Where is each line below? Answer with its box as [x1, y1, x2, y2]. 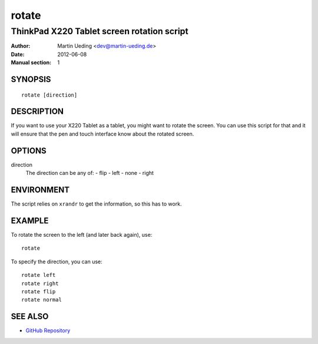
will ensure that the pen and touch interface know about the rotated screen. [11, 130, 194, 137]
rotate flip [21, 288, 56, 295]
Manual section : [11, 59, 52, 66]
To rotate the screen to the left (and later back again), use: [11, 231, 153, 238]
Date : [11, 51, 25, 58]
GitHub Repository [25, 327, 71, 334]
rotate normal [21, 296, 62, 303]
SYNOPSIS [11, 74, 51, 84]
